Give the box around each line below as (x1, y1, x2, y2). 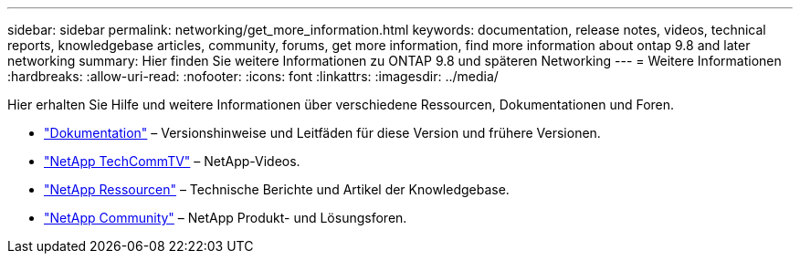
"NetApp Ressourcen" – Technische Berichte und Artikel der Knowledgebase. (44, 182, 510, 197)
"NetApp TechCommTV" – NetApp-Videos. (44, 153, 300, 169)
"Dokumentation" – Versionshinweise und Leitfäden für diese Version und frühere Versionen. (44, 125, 601, 141)
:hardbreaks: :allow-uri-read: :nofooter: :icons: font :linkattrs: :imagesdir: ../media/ (7, 68, 499, 84)
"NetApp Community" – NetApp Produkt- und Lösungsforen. (44, 210, 407, 225)
